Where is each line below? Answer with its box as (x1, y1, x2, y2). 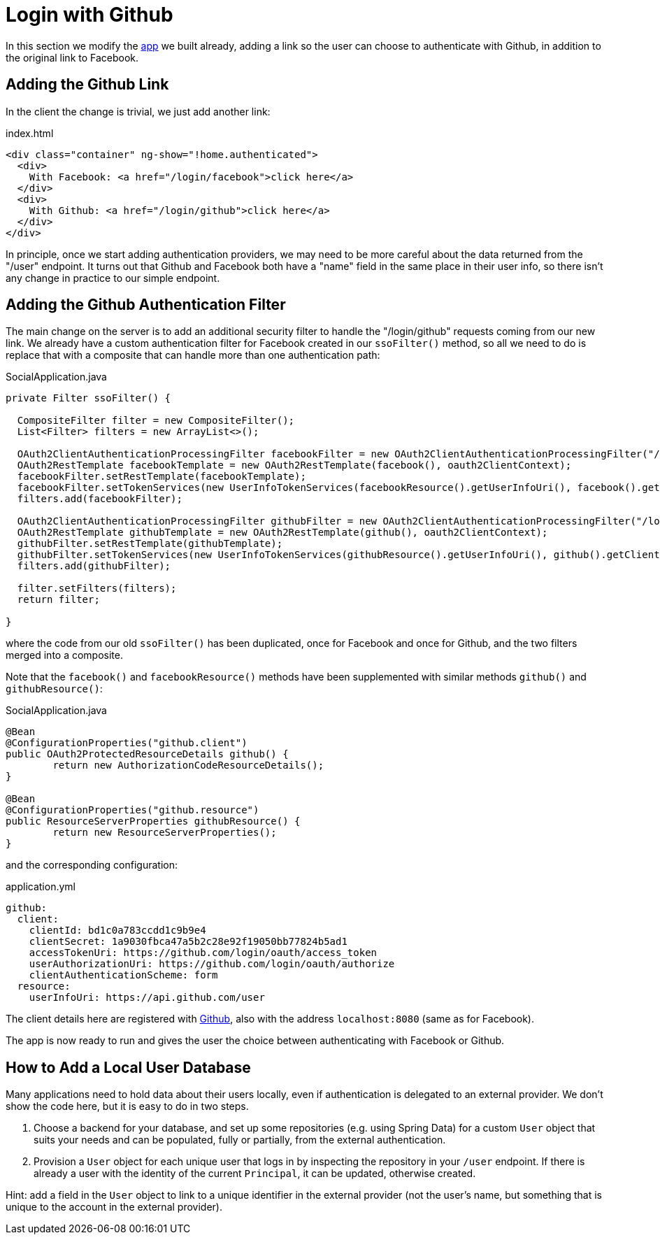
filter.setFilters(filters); (17, 583, 177, 594)
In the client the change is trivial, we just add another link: (6, 105, 271, 117)
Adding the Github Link (6, 76, 169, 94)
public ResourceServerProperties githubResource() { (6, 815, 301, 827)
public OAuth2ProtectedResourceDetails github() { (6, 748, 289, 760)
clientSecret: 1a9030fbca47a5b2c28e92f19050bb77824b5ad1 (29, 936, 347, 948)
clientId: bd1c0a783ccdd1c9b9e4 (29, 925, 206, 936)
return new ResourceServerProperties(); (52, 827, 277, 839)
